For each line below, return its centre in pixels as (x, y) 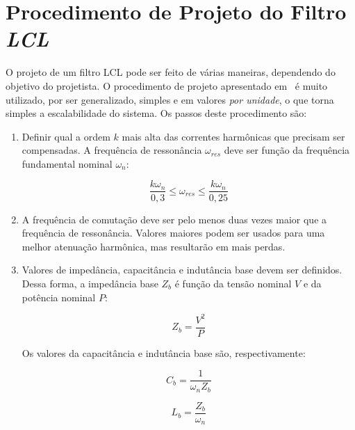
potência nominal (59, 297)
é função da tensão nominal (233, 283)
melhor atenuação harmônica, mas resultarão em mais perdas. (154, 246)
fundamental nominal (67, 163)
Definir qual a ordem (66, 136)
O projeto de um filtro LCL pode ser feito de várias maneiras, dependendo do (171, 72)
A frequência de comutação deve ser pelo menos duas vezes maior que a (174, 219)
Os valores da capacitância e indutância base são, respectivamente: (164, 352)
